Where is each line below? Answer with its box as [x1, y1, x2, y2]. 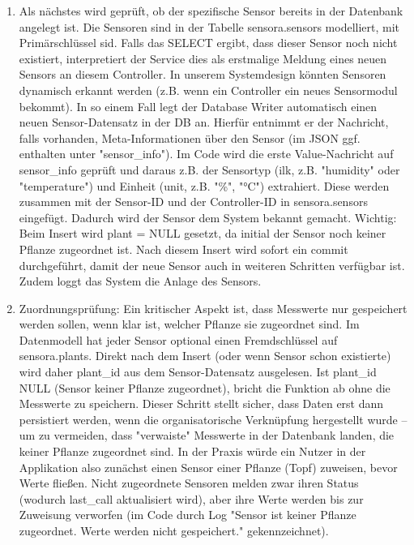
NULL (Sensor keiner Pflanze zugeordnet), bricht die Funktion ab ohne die [19, 379, 391, 396]
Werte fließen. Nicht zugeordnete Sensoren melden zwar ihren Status [19, 474, 359, 491]
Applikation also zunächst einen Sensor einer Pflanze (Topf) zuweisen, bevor [19, 458, 398, 475]
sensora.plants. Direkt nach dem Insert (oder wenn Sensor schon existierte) [19, 347, 391, 364]
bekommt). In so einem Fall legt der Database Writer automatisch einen [19, 97, 378, 114]
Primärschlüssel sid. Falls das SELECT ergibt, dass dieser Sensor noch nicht [19, 34, 398, 51]
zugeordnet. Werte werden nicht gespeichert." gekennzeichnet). [19, 522, 329, 539]
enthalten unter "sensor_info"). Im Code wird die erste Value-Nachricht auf [19, 145, 394, 162]
